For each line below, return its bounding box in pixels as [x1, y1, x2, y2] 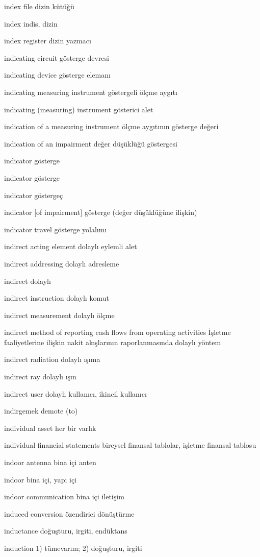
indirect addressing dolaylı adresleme [4, 258, 119, 269]
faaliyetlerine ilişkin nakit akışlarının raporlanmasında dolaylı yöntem [4, 336, 221, 347]
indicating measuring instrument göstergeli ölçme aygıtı [4, 86, 177, 97]
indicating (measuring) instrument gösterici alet [4, 104, 153, 114]
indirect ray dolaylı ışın [4, 371, 76, 382]
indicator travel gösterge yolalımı [4, 224, 107, 234]
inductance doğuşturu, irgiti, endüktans [4, 525, 127, 536]
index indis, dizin [4, 18, 58, 29]
